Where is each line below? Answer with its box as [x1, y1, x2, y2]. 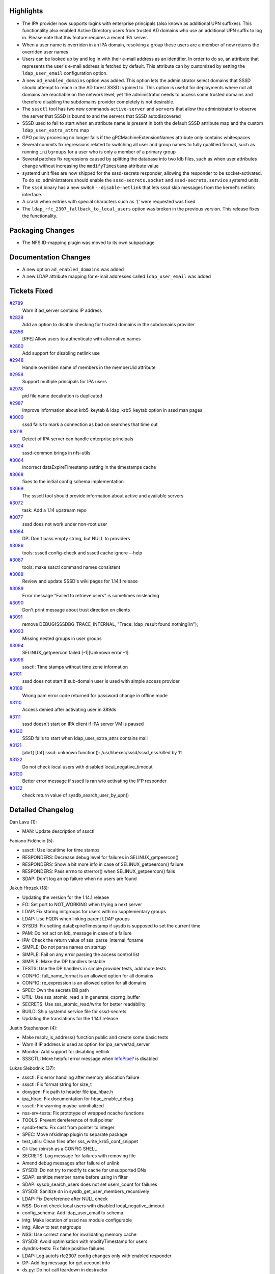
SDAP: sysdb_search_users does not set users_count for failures [22, 1181, 157, 1187]
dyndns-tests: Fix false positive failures [22, 1245, 105, 1252]
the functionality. [22, 213, 58, 219]
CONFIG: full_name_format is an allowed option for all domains [22, 972, 154, 978]
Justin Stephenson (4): [9, 1025, 58, 1031]
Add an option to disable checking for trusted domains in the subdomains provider [22, 322, 195, 328]
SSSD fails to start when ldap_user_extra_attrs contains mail [22, 735, 148, 741]
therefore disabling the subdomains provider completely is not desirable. [22, 98, 175, 104]
